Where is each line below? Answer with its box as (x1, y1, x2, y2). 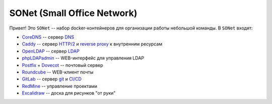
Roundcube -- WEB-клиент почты (22, 69, 94, 75)
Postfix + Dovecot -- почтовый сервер (22, 62, 103, 68)
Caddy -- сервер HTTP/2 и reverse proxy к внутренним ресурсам (22, 41, 163, 47)
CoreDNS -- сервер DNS (22, 34, 75, 40)
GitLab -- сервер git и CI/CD (22, 76, 82, 82)
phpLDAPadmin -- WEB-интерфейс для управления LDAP (22, 55, 145, 61)
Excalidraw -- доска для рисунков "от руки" (22, 90, 116, 96)
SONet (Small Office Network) (9, 7, 138, 18)
